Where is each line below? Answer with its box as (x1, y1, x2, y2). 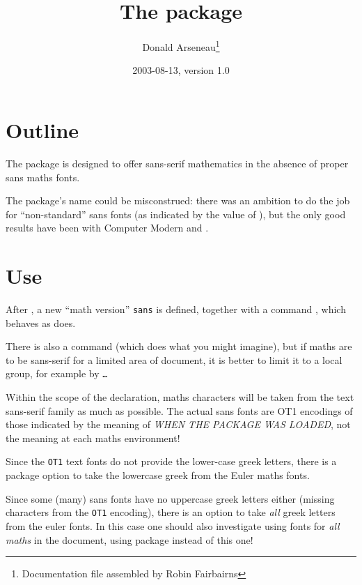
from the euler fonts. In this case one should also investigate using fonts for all (6, 518, 340, 533)
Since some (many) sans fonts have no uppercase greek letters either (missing (6, 491, 335, 506)
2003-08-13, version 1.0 (132, 63, 230, 77)
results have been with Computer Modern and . (6, 220, 209, 235)
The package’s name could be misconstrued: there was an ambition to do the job (6, 193, 350, 208)
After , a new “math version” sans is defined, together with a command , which (6, 302, 346, 316)
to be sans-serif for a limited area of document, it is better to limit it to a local (6, 352, 343, 367)
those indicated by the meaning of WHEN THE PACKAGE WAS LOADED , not (6, 417, 351, 432)
